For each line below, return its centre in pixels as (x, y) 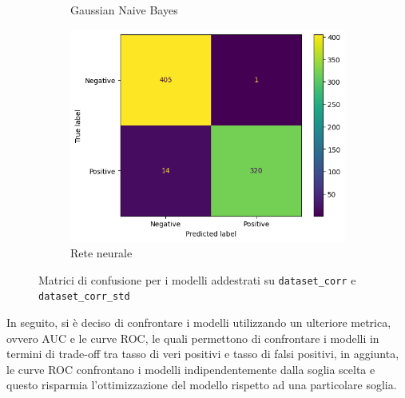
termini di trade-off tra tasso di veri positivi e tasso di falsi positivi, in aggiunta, (203, 354)
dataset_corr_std (84, 297)
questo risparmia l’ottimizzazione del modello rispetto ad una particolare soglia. (202, 385)
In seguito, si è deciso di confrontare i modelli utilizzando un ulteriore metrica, (199, 322)
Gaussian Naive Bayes (124, 10)
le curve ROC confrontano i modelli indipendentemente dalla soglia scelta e (191, 369)
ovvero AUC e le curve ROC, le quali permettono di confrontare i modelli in (193, 338)
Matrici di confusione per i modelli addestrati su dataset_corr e (197, 279)
